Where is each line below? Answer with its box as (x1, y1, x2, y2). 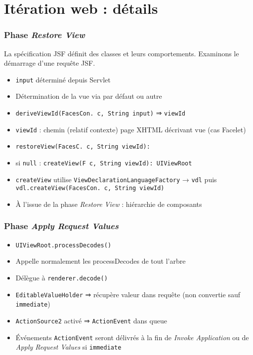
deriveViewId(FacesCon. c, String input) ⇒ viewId (15, 108, 186, 118)
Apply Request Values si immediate (15, 342, 122, 352)
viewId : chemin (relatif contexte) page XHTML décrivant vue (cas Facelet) (15, 124, 246, 134)
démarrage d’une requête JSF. (4, 58, 95, 68)
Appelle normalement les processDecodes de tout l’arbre (15, 256, 186, 266)
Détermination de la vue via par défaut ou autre (15, 91, 162, 101)
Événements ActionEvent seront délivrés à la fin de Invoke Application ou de (15, 332, 249, 342)
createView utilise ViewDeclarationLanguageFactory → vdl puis (15, 174, 217, 184)
